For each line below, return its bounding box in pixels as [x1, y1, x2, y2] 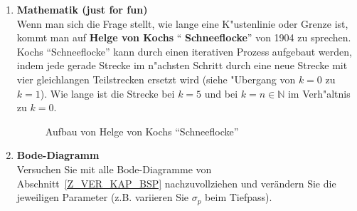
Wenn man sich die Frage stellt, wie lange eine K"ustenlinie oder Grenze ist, [16, 16, 348, 31]
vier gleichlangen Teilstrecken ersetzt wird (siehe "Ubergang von [16, 71, 296, 86]
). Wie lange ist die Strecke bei [40, 86, 175, 101]
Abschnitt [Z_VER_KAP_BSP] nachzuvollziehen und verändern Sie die [16, 175, 336, 190]
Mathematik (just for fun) [16, 2, 148, 16]
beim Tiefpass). [205, 190, 272, 205]
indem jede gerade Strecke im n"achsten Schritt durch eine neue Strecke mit [16, 58, 348, 73]
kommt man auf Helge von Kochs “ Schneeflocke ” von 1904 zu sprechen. [16, 30, 351, 45]
